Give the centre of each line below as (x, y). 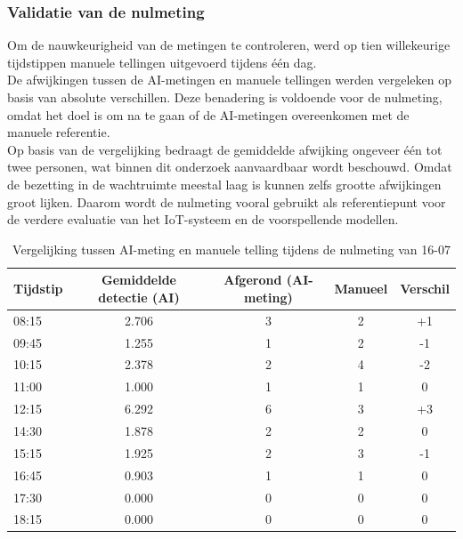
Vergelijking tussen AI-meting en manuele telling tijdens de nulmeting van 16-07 (231, 249)
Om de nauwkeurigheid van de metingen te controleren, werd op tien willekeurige (229, 45)
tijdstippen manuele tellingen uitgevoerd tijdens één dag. (162, 62)
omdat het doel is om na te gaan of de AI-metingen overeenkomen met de (208, 114)
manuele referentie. (59, 132)
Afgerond (253, 280)
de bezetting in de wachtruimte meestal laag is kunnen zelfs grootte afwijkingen (224, 184)
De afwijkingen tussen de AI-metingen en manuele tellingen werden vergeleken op (229, 80)
